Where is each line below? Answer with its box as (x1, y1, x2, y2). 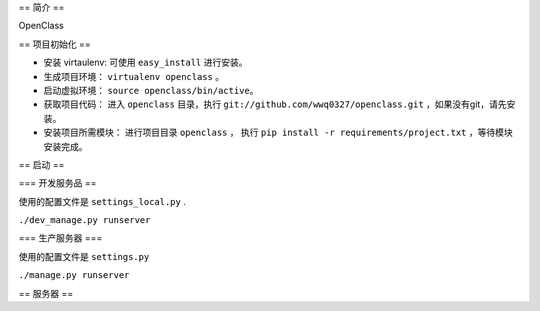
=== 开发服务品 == (18, 177, 97, 189)
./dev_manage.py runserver (18, 215, 151, 226)
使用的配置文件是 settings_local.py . (18, 195, 187, 207)
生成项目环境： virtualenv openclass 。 (43, 70, 225, 82)
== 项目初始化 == (18, 38, 91, 50)
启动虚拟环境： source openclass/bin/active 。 (43, 84, 259, 96)
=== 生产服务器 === (18, 232, 103, 244)
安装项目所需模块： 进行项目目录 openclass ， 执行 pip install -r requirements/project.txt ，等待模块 (43, 126, 514, 139)
